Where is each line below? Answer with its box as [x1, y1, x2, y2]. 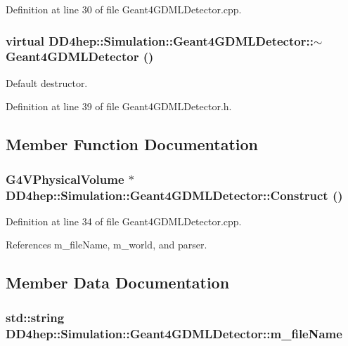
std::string [6, 308, 65, 326]
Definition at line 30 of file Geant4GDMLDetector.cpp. [6, 2, 242, 16]
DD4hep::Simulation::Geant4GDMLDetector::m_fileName [6, 324, 342, 342]
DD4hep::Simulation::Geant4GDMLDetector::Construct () [6, 186, 343, 204]
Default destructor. [6, 75, 88, 90]
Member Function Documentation [6, 133, 259, 155]
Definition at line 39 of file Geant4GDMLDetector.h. [6, 99, 232, 114]
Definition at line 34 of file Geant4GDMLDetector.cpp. [6, 213, 242, 228]
